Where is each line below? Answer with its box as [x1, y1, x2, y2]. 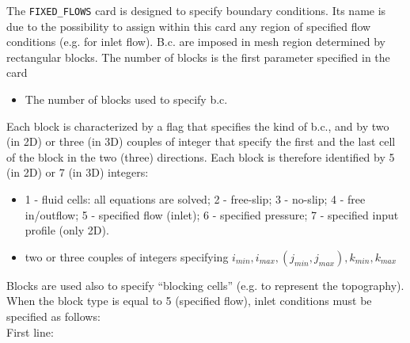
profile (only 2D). [25, 222, 109, 238]
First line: [6, 323, 54, 340]
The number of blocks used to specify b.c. [25, 91, 228, 108]
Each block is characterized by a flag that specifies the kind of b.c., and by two [6, 117, 389, 134]
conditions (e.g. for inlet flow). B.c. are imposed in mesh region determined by [6, 33, 385, 50]
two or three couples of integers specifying [25, 248, 229, 265]
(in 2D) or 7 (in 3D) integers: [6, 164, 149, 181]
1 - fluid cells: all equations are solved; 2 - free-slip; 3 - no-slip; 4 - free [25, 191, 366, 207]
